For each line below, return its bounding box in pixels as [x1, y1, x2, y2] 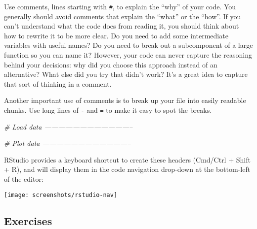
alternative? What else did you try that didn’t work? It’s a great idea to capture [4, 69, 248, 79]
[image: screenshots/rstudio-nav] [4, 191, 118, 198]
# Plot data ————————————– [4, 138, 131, 148]
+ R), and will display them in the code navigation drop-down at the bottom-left [4, 164, 251, 174]
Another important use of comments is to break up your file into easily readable [4, 95, 246, 105]
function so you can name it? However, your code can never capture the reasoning [4, 50, 252, 60]
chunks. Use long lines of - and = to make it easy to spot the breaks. [4, 105, 212, 115]
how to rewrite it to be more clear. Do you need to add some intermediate [4, 30, 228, 40]
